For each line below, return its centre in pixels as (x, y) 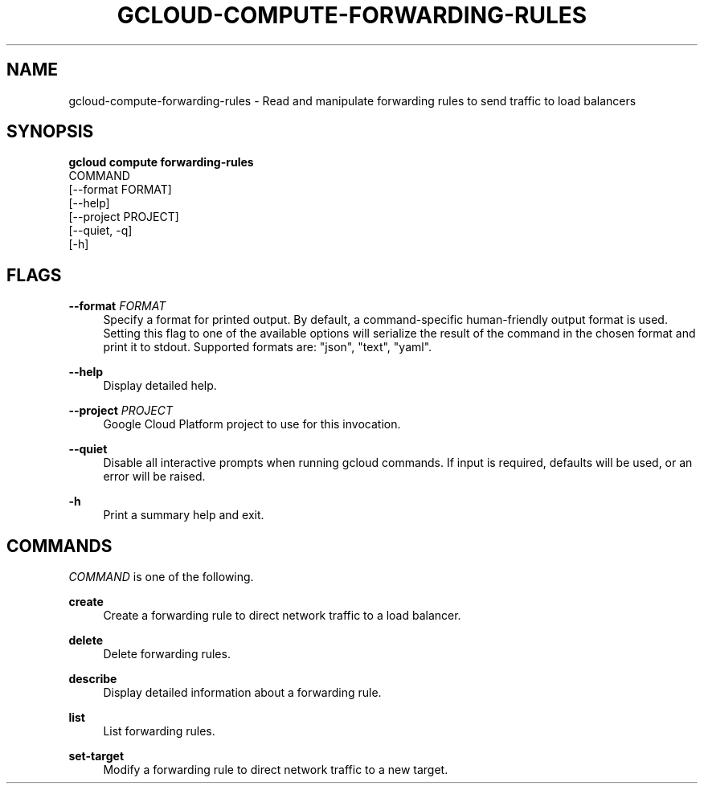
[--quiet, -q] (100, 231)
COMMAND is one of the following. (161, 577)
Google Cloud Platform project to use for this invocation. (252, 424)
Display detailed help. (160, 386)
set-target (96, 756)
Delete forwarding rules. (167, 654)
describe (93, 679)
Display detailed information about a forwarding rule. (242, 693)
